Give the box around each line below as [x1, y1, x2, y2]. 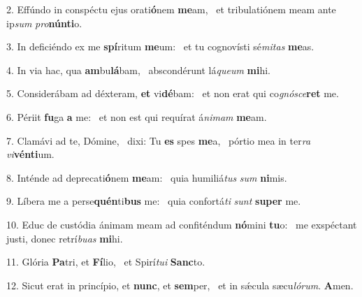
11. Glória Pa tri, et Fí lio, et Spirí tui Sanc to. [6, 254, 205, 269]
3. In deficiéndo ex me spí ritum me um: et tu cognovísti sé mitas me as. [6, 39, 314, 54]
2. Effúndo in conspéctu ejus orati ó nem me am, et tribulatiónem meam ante [6, 2, 336, 16]
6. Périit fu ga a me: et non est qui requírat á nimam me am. [6, 109, 267, 124]
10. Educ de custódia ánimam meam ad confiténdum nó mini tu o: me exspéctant [6, 217, 357, 231]
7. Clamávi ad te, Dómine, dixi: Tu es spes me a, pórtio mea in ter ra [6, 133, 311, 147]
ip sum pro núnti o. [6, 15, 82, 30]
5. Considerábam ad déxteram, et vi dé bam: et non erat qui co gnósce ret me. [6, 86, 339, 101]
